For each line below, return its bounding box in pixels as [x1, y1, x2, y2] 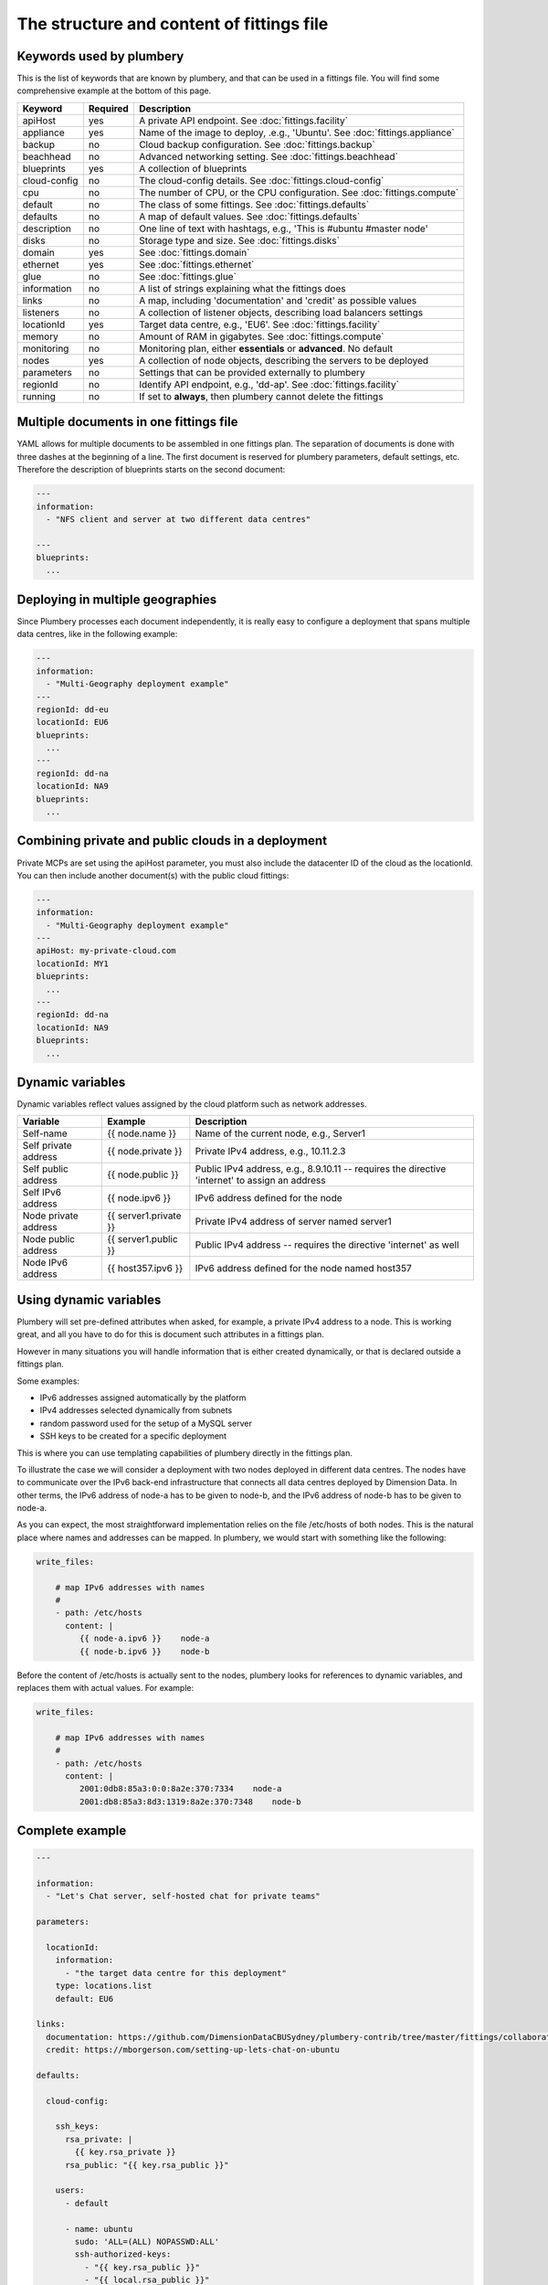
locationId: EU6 [36, 717, 110, 728]
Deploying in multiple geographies [16, 591, 217, 607]
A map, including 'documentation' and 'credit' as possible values [138, 293, 417, 306]
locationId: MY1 [36, 958, 110, 969]
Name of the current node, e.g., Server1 [195, 1127, 365, 1140]
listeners [22, 306, 59, 319]
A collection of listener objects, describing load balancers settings [138, 306, 424, 319]
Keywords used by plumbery [16, 48, 184, 64]
